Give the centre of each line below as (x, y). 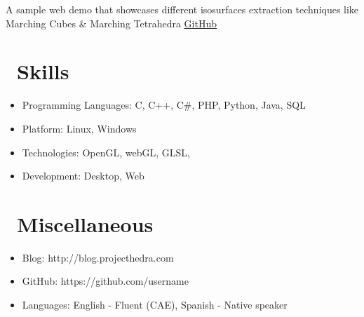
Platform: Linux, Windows (79, 128)
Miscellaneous (85, 223)
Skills (43, 71)
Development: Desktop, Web (83, 176)
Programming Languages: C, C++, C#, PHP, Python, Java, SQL (164, 105)
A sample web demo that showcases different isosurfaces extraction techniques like (182, 9)
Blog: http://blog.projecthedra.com (98, 257)
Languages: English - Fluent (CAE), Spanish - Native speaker (155, 304)
